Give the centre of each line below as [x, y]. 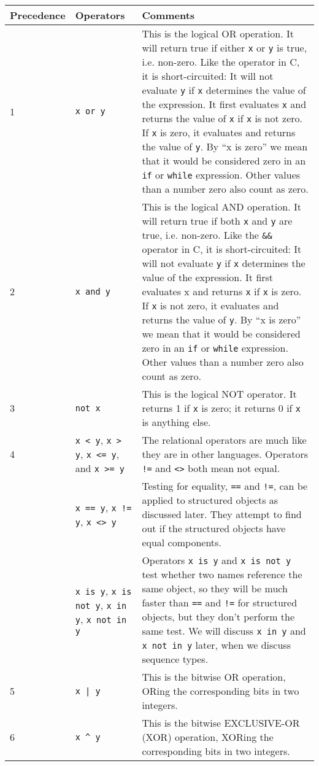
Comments [168, 15]
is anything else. [176, 422]
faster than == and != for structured [220, 602]
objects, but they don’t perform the [218, 617]
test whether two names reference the [222, 574]
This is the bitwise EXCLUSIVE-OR [221, 723]
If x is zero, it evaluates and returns [219, 132]
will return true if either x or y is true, [225, 48]
